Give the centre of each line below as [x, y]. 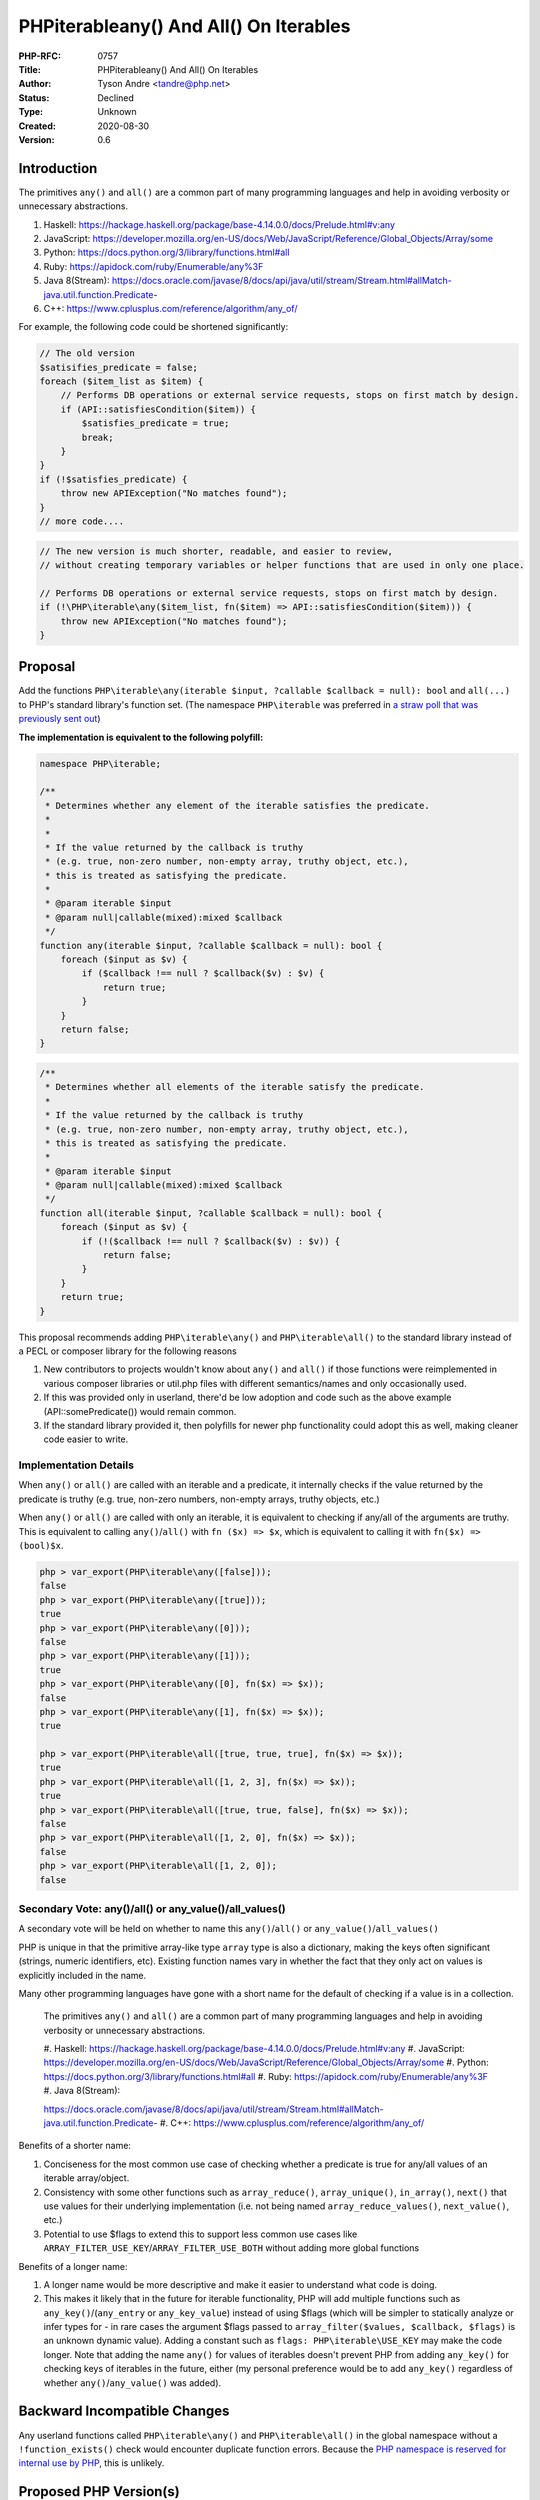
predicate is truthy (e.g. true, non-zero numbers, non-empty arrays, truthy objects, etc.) [199, 1499]
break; [97, 437]
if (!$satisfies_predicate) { [113, 479]
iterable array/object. [86, 2178]
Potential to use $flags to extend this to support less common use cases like [200, 2234]
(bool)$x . [41, 1546]
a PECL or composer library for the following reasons [127, 1351]
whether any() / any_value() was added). [132, 2382]
